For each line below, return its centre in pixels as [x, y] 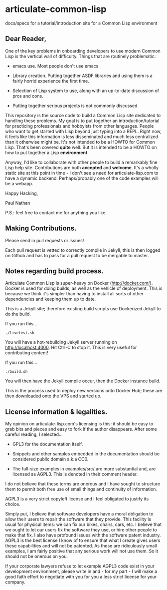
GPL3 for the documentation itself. [48, 444]
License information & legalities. [56, 412]
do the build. [18, 314]
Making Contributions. [41, 228]
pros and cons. [28, 96]
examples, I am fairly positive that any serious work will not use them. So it [82, 551]
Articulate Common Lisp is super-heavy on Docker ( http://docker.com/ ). [79, 283]
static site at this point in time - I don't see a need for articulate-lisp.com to [82, 173]
